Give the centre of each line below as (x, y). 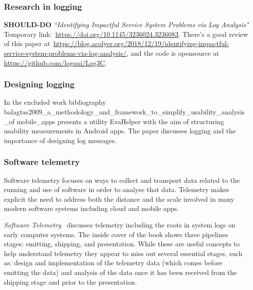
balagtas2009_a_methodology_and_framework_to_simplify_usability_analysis (124, 112)
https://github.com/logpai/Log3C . (55, 62)
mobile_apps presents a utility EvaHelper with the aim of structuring (120, 121)
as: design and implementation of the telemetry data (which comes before (113, 263)
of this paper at (27, 43)
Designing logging (39, 84)
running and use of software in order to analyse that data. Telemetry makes (117, 189)
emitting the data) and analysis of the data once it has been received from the (120, 272)
